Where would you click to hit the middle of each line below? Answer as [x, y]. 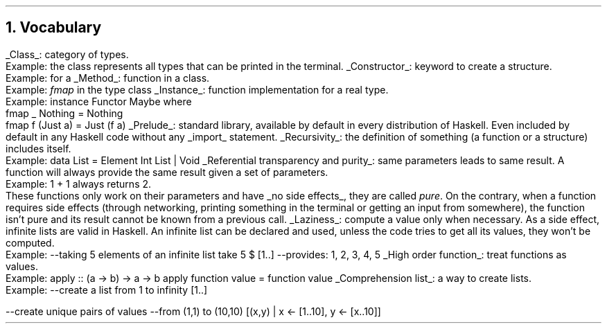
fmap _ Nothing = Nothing [64, 113]
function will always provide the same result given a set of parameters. [167, 172]
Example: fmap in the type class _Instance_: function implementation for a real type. [197, 89]
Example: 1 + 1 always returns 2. [79, 184]
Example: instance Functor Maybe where [99, 101]
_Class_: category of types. [67, 54]
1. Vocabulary [54, 28]
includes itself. [38, 148]
